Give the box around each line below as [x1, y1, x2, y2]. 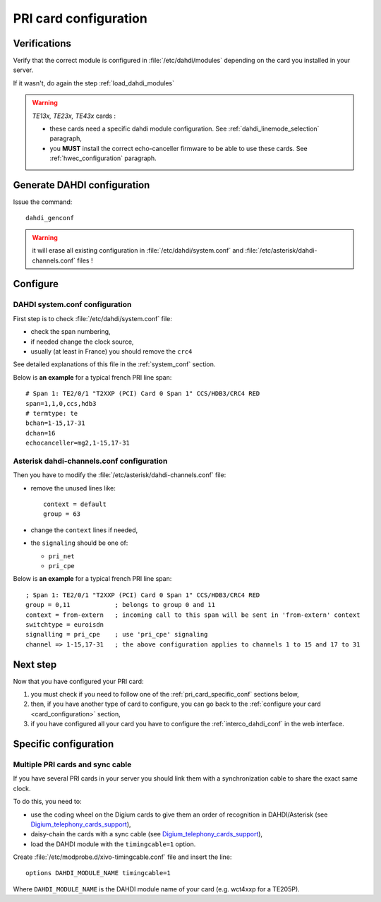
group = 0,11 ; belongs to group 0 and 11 [25, 601, 215, 609]
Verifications [13, 37, 72, 49]
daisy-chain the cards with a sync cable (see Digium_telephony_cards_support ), [30, 830, 263, 838]
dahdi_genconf [25, 214, 74, 222]
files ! [76, 256, 93, 265]
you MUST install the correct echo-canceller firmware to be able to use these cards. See [49, 144, 308, 152]
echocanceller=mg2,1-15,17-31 [25, 439, 131, 447]
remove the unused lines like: [30, 483, 116, 492]
